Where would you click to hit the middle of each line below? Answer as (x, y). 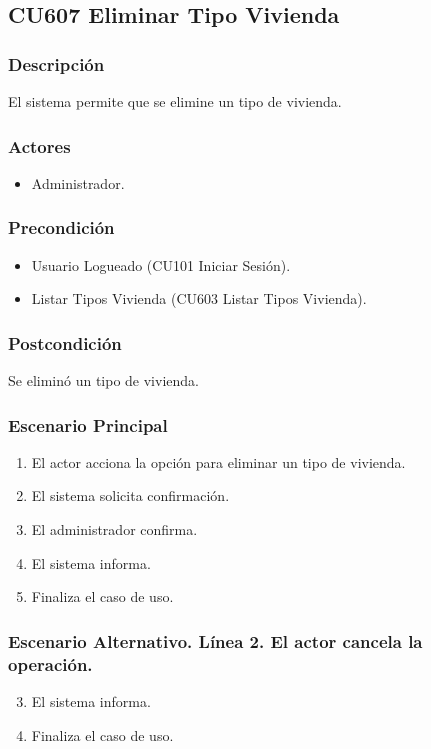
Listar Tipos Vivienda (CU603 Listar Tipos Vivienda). (199, 298)
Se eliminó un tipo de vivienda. (103, 380)
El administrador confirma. (114, 529)
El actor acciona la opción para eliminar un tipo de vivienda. (218, 461)
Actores (39, 145)
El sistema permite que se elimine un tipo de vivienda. (175, 101)
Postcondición (65, 342)
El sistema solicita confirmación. (130, 495)
